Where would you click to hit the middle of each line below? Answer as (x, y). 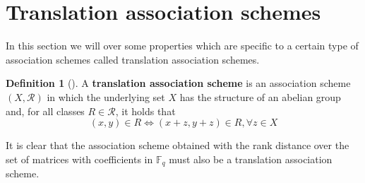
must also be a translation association (251, 159)
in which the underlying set (106, 96)
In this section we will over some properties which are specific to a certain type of (182, 46)
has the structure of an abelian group (260, 96)
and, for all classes (45, 111)
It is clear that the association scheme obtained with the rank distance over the (178, 145)
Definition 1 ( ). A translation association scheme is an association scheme (178, 83)
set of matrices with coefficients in (79, 159)
